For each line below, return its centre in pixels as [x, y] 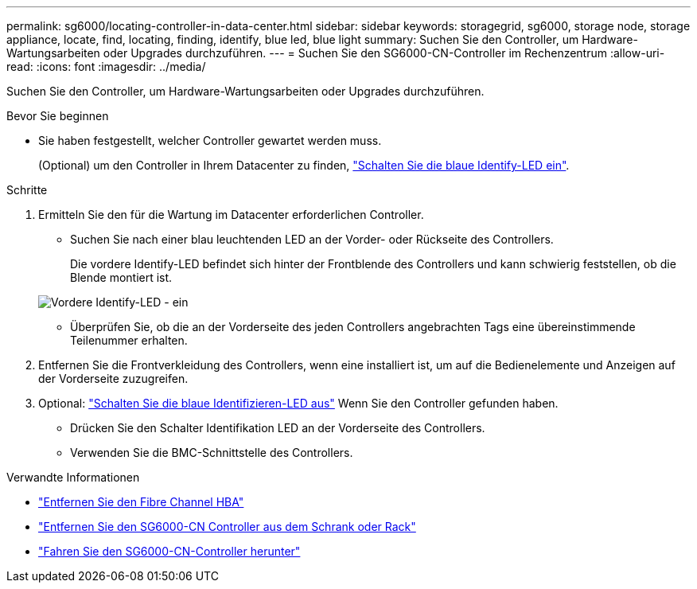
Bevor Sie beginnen [58, 116]
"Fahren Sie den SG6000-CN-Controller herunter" [169, 551]
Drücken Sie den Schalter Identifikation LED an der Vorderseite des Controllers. [278, 428]
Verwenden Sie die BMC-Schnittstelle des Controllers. [212, 452]
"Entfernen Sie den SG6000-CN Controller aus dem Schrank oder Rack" [227, 527]
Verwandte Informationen [73, 477]
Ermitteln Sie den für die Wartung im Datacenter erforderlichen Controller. [231, 215]
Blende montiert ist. [121, 277]
